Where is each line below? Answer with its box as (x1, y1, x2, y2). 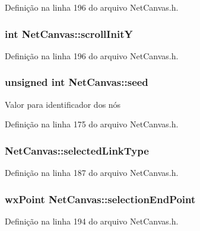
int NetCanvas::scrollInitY (5, 26, 133, 41)
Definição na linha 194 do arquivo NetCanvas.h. (5, 214, 179, 227)
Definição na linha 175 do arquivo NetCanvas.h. (5, 118, 179, 130)
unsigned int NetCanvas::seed (5, 75, 148, 89)
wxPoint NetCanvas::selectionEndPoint (5, 191, 196, 206)
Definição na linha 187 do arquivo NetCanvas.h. (5, 166, 179, 179)
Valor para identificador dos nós (5, 98, 121, 110)
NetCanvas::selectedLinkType (5, 143, 149, 158)
